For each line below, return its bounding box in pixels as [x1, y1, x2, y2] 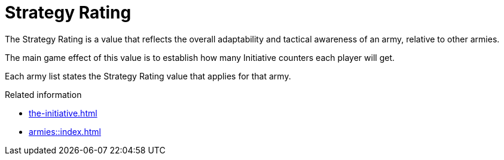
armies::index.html [29, 126, 101, 137]
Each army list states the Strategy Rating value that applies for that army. [5, 70, 291, 81]
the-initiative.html [29, 107, 97, 118]
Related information [5, 89, 82, 100]
